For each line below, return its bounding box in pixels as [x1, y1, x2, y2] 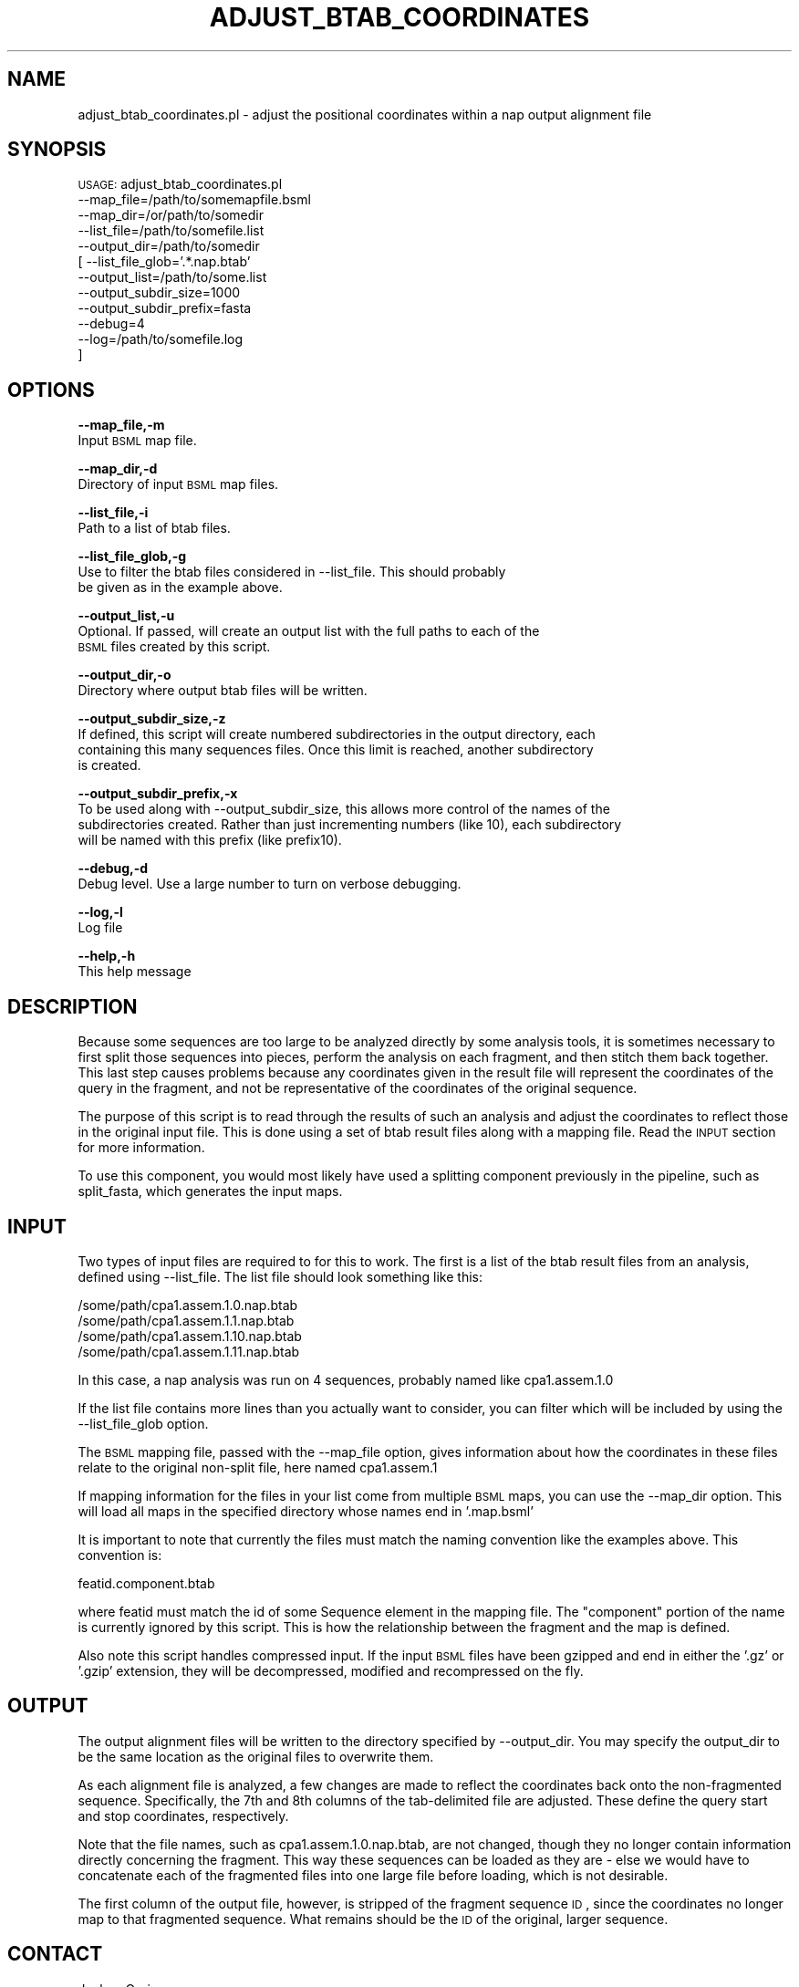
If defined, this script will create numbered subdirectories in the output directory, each [78, 726, 596, 743]
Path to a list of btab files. [78, 520, 231, 536]
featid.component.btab [78, 1575, 215, 1591]
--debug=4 [78, 316, 145, 332]
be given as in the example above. [78, 579, 283, 596]
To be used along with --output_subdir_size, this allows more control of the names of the [78, 801, 610, 817]
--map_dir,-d [78, 461, 158, 477]
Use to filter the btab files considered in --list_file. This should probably [78, 564, 506, 580]
